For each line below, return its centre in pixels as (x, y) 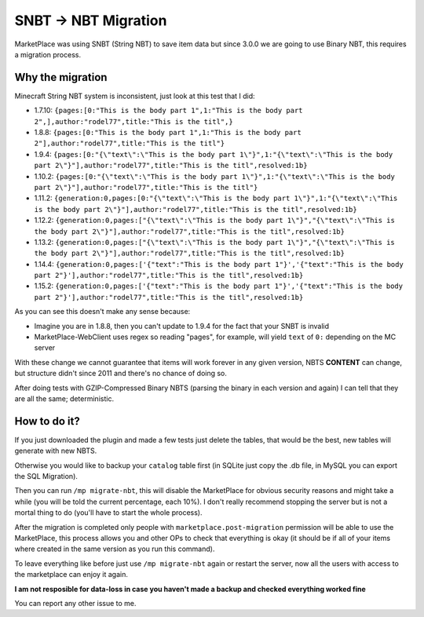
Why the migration (61, 77)
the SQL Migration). (46, 476)
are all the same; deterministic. (64, 399)
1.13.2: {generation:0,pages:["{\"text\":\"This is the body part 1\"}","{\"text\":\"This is (215, 242)
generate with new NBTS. (56, 451)
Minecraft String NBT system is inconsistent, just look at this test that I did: (135, 96)
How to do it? (47, 421)
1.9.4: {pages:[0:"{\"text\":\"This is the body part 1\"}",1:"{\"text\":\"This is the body (214, 154)
